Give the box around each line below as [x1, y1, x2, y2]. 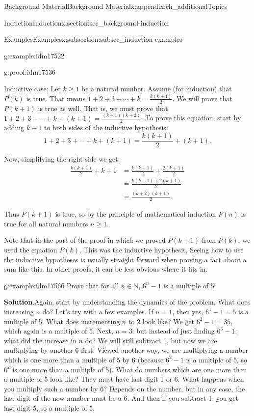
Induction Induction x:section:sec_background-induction [4, 17, 169, 28]
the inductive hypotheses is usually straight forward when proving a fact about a [4, 254, 247, 264]
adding [4, 122, 25, 133]
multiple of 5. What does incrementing [4, 316, 120, 326]
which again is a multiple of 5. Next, [4, 326, 113, 336]
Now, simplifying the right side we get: [4, 154, 120, 164]
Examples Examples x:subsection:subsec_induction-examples [4, 34, 182, 44]
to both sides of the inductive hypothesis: [44, 122, 168, 133]
